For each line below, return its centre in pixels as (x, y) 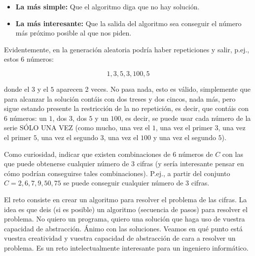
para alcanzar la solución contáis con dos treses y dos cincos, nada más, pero (120, 98)
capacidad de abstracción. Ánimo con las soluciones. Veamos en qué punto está (123, 228)
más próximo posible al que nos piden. (73, 33)
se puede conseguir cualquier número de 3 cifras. (136, 183)
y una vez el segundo (184, 137)
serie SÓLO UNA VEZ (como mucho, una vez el (77, 128)
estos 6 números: (29, 59)
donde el (17, 89)
